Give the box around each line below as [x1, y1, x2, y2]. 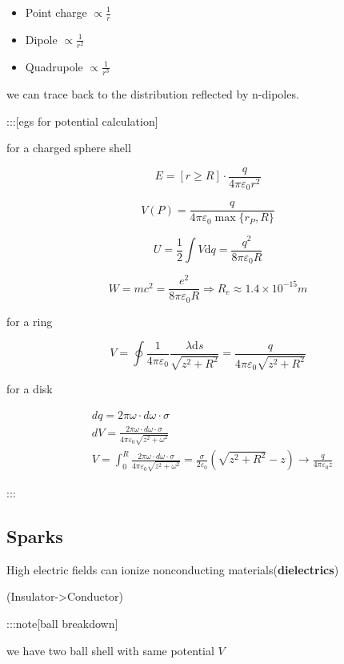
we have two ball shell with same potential [6, 642, 214, 658]
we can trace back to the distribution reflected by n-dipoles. [6, 86, 299, 103]
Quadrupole [25, 58, 83, 74]
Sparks [6, 524, 63, 549]
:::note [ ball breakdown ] [6, 615, 118, 632]
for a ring [6, 312, 53, 329]
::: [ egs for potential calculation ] [6, 112, 158, 129]
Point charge [25, 4, 87, 20]
